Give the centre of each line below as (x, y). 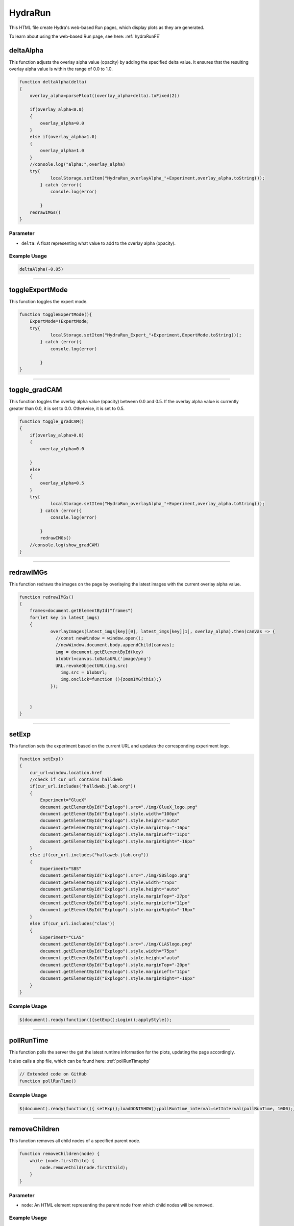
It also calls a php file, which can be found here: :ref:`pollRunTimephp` (80, 1061)
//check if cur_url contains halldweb (76, 779)
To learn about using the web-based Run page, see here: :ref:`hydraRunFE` (85, 36)
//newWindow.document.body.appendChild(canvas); (115, 645)
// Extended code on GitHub (53, 1074)
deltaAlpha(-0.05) (41, 269)
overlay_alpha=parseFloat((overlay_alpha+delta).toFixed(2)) (105, 96)
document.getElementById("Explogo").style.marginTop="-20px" (115, 965)
